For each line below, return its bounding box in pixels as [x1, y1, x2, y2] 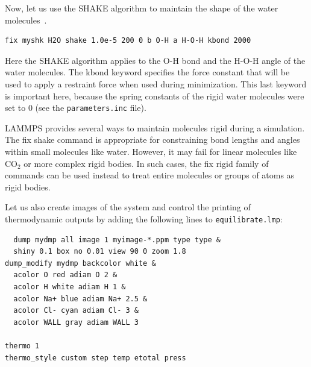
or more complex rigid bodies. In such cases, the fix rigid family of [24, 157, 269, 169]
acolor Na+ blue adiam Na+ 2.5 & [13, 294, 148, 303]
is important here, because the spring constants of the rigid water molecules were [5, 89, 304, 102]
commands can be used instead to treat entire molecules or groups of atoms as [5, 169, 295, 181]
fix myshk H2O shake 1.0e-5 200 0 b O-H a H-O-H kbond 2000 [5, 36, 251, 45]
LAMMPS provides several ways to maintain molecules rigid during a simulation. [5, 121, 305, 134]
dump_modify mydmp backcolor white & [5, 259, 156, 268]
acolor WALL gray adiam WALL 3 [13, 318, 139, 327]
